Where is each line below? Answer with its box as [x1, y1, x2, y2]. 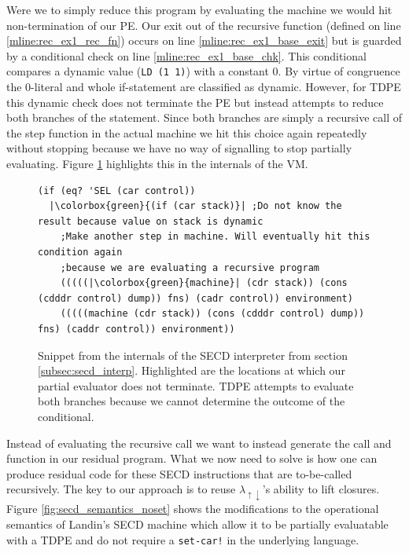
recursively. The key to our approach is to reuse [6, 481, 236, 497]
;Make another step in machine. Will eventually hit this [60, 231, 370, 243]
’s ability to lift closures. [262, 481, 380, 497]
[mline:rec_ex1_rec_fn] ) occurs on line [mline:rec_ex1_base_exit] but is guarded [6, 32, 402, 49]
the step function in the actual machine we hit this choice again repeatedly [6, 124, 367, 141]
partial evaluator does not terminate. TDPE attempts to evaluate [38, 377, 354, 394]
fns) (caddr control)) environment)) [38, 323, 235, 335]
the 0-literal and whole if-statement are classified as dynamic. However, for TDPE [6, 79, 401, 95]
